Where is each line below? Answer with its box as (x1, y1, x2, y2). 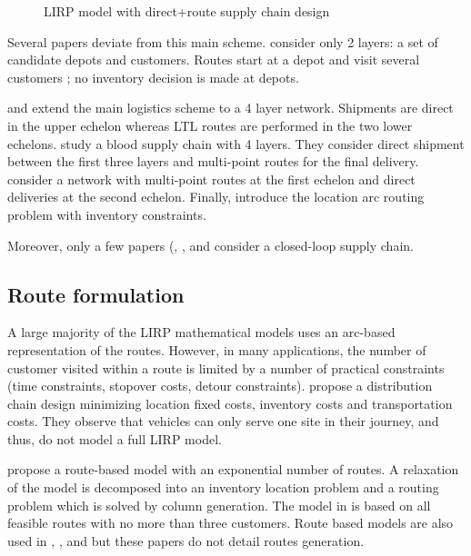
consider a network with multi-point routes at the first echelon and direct (7, 169, 416, 188)
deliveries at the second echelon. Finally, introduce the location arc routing (7, 187, 425, 206)
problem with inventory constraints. (7, 204, 206, 223)
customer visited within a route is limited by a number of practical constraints (7, 358, 445, 377)
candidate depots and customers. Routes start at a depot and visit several (7, 50, 420, 69)
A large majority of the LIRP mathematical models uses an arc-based (7, 323, 396, 342)
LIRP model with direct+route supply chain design (44, 2, 330, 20)
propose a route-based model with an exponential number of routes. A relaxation (7, 460, 459, 479)
